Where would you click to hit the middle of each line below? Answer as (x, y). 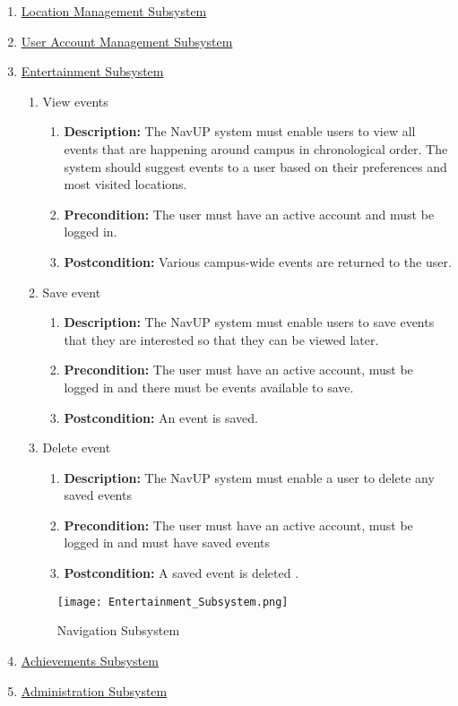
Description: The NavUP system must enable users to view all (240, 131)
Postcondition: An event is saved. (161, 417)
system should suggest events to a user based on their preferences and (255, 166)
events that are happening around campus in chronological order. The (256, 148)
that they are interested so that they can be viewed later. (221, 339)
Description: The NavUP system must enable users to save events (249, 322)
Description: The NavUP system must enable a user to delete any (249, 477)
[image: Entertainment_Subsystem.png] (173, 602)
